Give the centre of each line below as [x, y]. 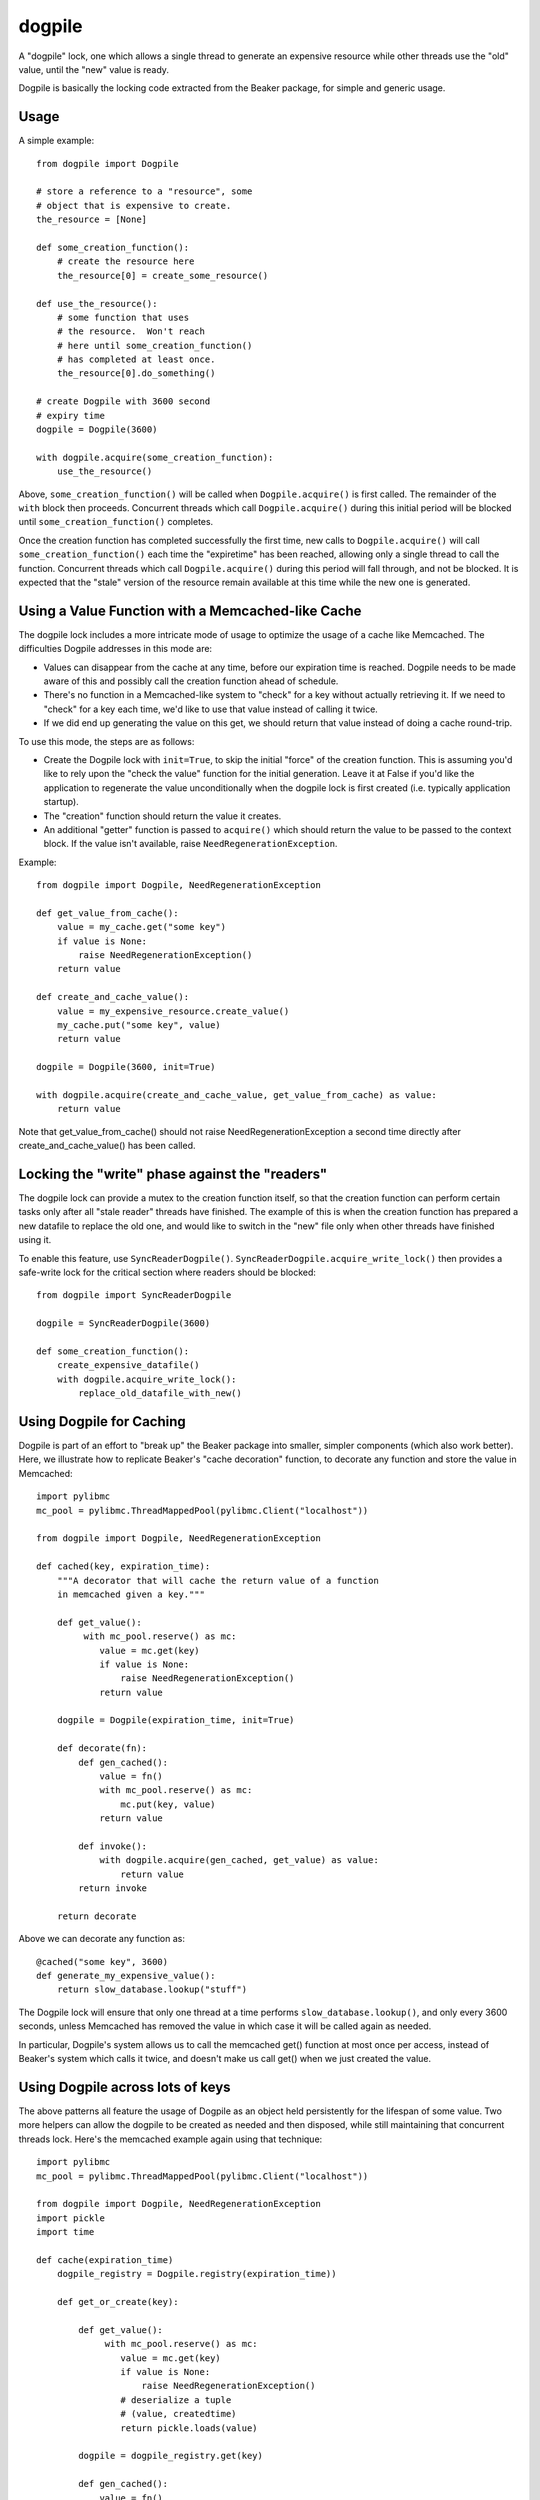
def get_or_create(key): [117, 2302]
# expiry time [70, 415]
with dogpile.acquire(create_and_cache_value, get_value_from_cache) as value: [236, 1094]
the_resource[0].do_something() [136, 373]
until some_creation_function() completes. [116, 522]
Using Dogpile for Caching [102, 1421]
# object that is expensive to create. [134, 205]
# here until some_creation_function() [154, 345]
